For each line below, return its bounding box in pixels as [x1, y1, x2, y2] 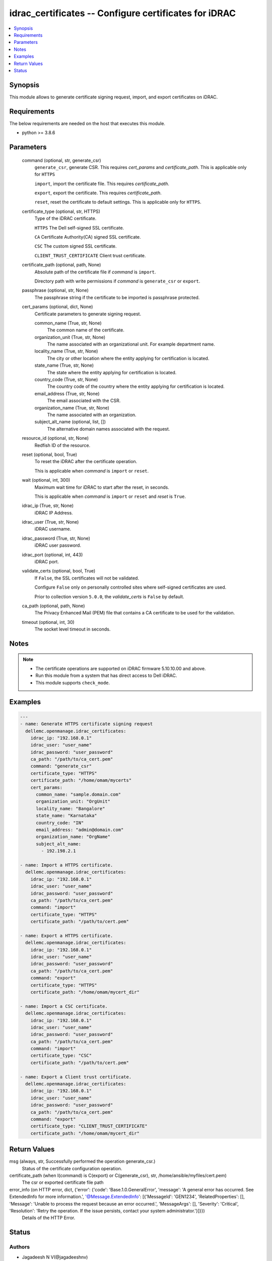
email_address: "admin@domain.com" [36, 827, 124, 832]
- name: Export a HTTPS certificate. [20, 933, 113, 938]
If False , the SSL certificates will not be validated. [34, 575, 140, 581]
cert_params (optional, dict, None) [22, 304, 93, 310]
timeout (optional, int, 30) [22, 619, 75, 625]
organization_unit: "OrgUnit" [36, 798, 111, 805]
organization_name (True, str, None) [34, 405, 109, 411]
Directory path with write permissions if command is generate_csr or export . [34, 278, 200, 284]
